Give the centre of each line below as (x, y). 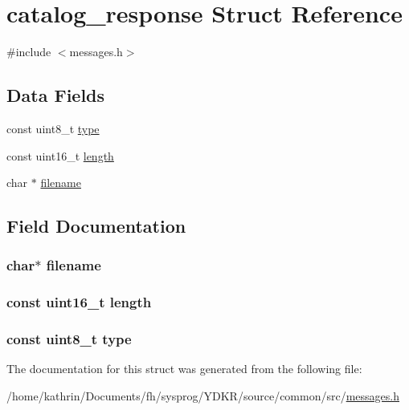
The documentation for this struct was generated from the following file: (184, 369)
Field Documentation (96, 226)
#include (29, 52)
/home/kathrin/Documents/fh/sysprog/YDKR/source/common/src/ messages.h (203, 395)
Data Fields (56, 95)
